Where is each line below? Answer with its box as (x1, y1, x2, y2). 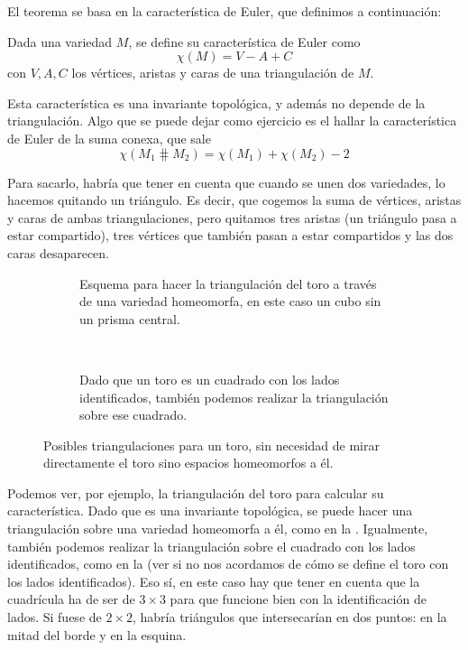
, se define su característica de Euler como (128, 32, 361, 51)
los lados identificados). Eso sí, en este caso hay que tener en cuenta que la (7, 571, 420, 590)
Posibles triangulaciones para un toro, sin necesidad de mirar (43, 435, 380, 454)
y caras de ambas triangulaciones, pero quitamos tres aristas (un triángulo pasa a (7, 208, 457, 227)
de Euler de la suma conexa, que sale (7, 128, 211, 147)
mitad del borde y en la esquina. (7, 625, 187, 644)
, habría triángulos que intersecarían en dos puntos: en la (133, 608, 447, 627)
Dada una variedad (7, 32, 113, 51)
